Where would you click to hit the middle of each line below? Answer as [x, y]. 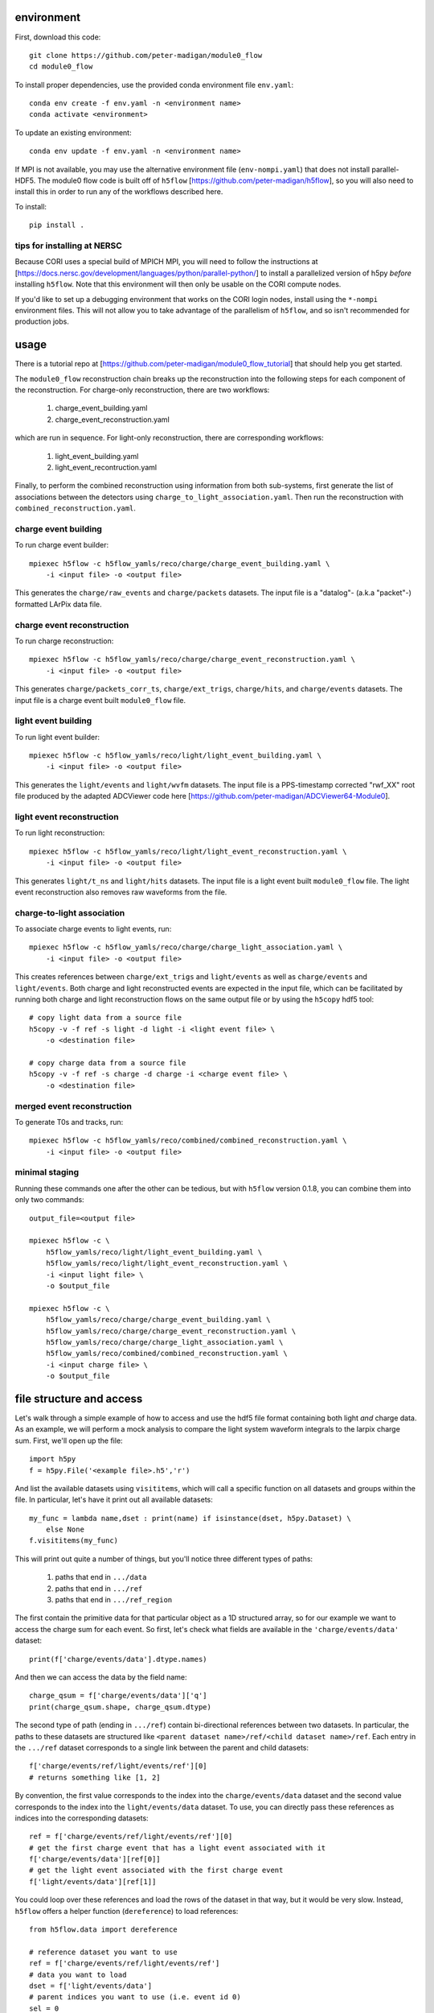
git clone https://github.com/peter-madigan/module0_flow [146, 55]
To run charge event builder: [61, 545]
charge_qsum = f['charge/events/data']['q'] [119, 1696]
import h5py [53, 1459]
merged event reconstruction [74, 1106]
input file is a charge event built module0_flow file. [100, 700]
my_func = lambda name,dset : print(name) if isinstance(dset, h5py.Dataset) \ [190, 1518]
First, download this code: [58, 37]
